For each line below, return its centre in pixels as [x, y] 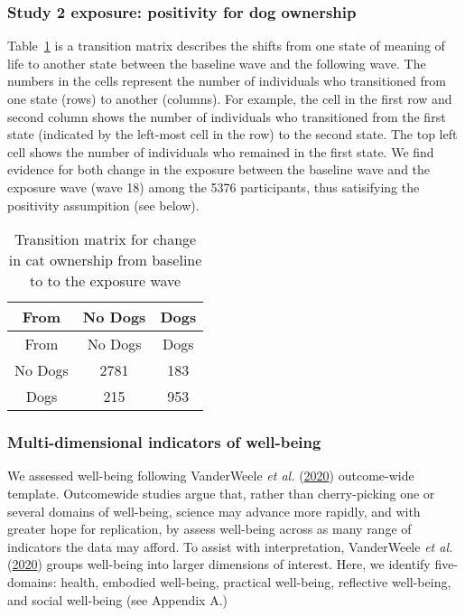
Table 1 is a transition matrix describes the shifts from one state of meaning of [226, 46]
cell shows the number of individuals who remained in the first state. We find [221, 151]
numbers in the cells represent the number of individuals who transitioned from [227, 81]
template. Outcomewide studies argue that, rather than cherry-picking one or [221, 493]
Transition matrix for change [106, 239]
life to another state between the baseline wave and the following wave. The [217, 63]
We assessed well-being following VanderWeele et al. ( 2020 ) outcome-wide [211, 476]
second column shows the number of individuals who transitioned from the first [227, 116]
